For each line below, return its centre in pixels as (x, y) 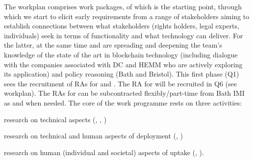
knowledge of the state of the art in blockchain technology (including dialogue (121, 54)
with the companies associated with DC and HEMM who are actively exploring (123, 64)
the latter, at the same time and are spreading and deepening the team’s (113, 45)
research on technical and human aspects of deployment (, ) (94, 136)
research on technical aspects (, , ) (55, 119)
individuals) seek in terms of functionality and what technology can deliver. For (124, 35)
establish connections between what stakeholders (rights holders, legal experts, (122, 26)
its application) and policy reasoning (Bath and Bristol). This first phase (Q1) (122, 74)
